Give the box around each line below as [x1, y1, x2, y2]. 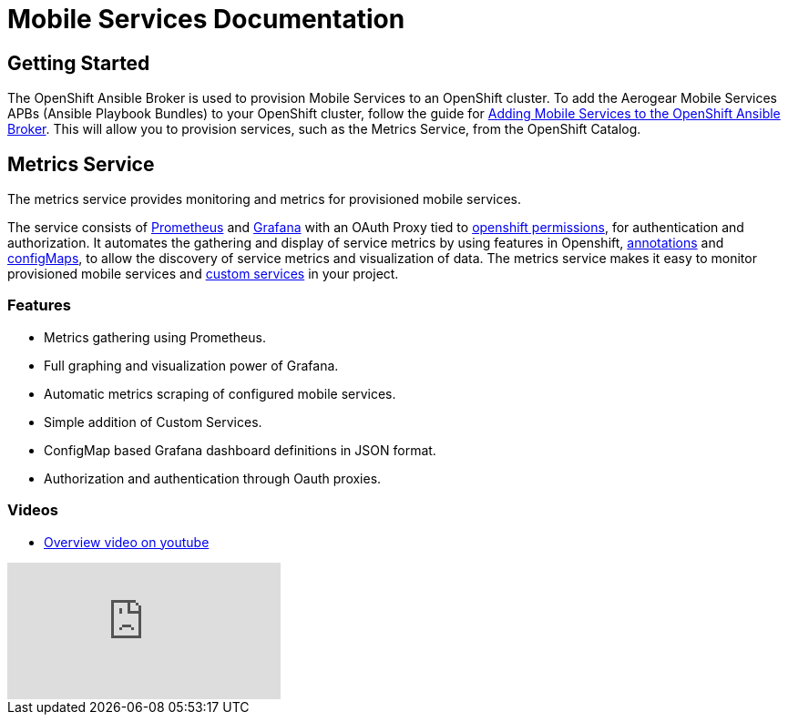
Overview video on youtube [44, 534, 210, 550]
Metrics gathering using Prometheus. [44, 329, 266, 345]
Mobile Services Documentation [7, 4, 405, 35]
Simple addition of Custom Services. [44, 413, 262, 430]
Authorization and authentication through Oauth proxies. [44, 470, 382, 486]
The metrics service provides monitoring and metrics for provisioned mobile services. [7, 191, 521, 208]
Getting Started [7, 51, 150, 75]
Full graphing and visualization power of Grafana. [44, 357, 339, 373]
